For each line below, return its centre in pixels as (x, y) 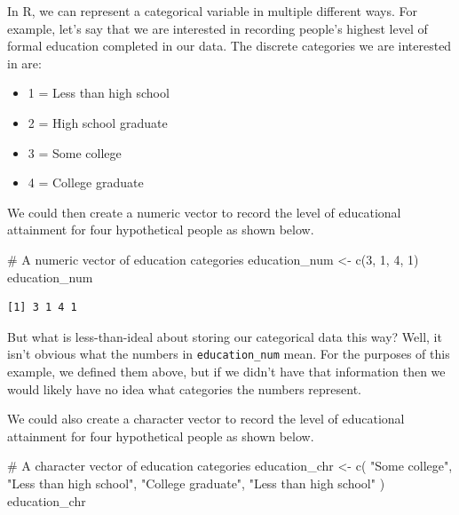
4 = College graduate (86, 182)
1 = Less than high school (99, 93)
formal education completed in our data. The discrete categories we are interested (229, 46)
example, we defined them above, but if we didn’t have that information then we (226, 371)
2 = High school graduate (98, 122)
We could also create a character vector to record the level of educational (206, 419)
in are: (24, 63)
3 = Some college (75, 152)
